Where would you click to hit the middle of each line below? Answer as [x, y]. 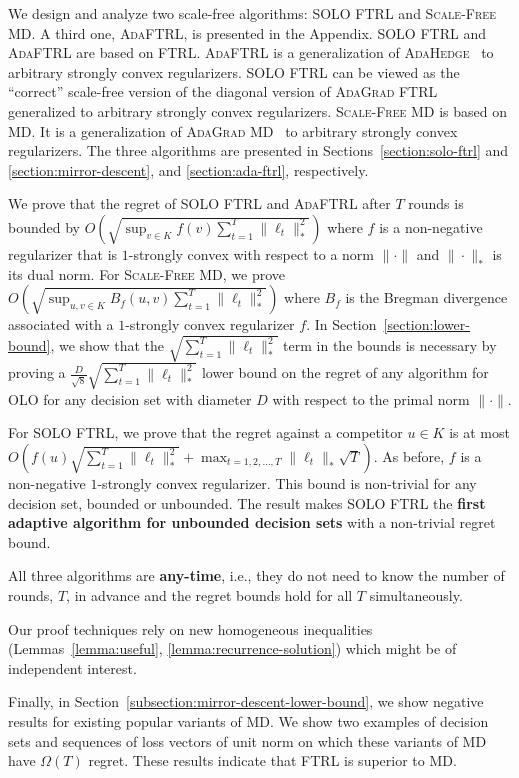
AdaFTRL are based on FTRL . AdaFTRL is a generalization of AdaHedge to [251, 52]
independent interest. [72, 667]
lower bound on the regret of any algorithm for [345, 372]
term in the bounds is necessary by [390, 345]
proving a [37, 372]
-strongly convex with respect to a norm [251, 253]
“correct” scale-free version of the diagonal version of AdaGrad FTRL [223, 91]
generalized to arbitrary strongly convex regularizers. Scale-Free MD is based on [257, 110]
